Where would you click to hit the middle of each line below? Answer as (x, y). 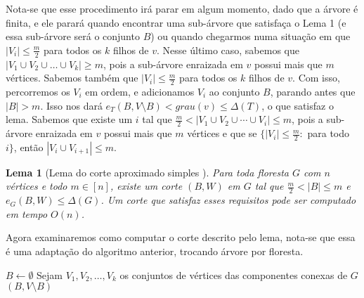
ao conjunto (234, 92)
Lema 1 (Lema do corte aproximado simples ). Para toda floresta (147, 172)
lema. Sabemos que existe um (69, 119)
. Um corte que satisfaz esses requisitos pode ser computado (228, 200)
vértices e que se (222, 133)
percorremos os (38, 92)
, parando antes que (313, 92)
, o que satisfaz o (298, 105)
